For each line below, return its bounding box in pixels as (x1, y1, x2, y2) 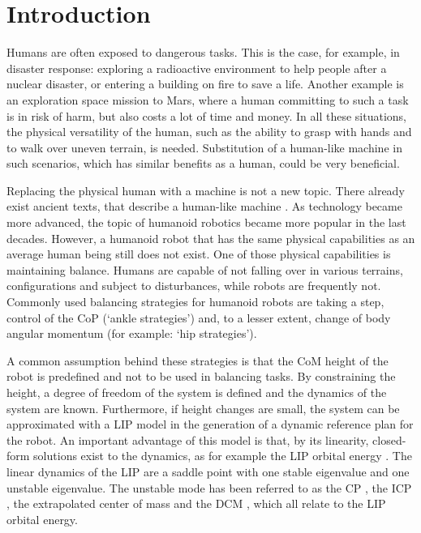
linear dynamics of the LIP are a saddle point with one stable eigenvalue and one (6, 463, 410, 480)
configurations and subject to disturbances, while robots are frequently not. (6, 277, 381, 294)
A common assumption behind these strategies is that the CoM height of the (6, 352, 389, 369)
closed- (372, 431, 406, 448)
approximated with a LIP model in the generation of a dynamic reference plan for (6, 416, 414, 433)
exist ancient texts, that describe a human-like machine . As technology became (6, 198, 402, 215)
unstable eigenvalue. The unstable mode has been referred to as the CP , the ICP (6, 479, 412, 496)
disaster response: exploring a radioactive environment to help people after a (6, 59, 387, 76)
